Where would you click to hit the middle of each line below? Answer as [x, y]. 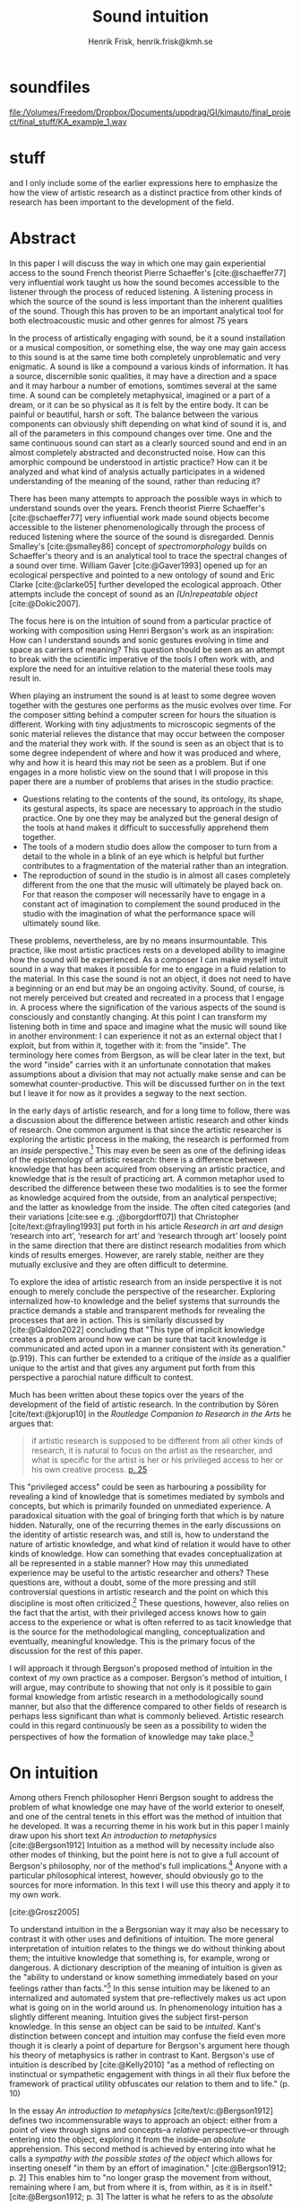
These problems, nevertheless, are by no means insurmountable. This [138, 940]
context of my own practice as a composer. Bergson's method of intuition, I [148, 1677]
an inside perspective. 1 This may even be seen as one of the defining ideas [148, 1149]
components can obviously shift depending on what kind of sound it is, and [148, 423]
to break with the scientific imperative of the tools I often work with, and [142, 659]
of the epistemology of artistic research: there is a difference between [138, 1160]
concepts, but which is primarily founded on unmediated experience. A [140, 1506]
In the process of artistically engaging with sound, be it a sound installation [147, 338]
